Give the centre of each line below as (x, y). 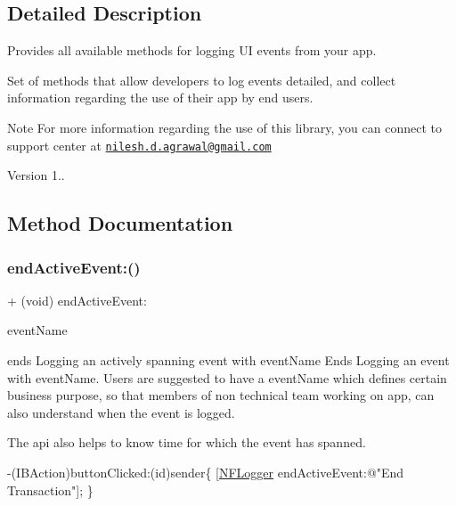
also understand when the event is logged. (121, 412)
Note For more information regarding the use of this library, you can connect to (224, 127)
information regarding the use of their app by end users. (160, 98)
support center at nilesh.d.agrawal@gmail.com (139, 145)
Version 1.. (36, 175)
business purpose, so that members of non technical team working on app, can (221, 395)
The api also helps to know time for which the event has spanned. (187, 442)
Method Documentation (120, 223)
